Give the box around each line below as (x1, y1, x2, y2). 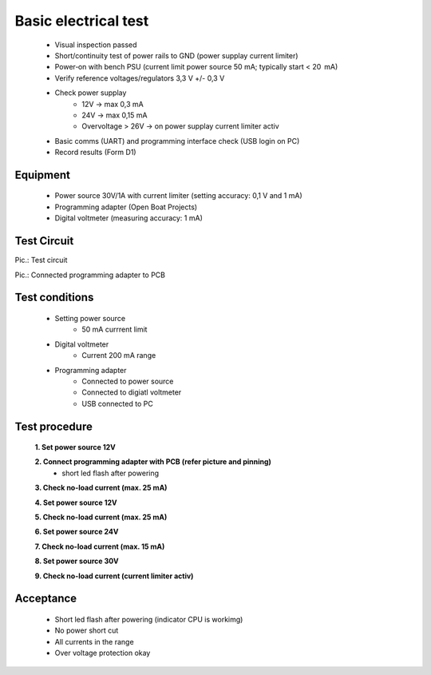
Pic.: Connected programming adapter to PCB (14, 270, 165, 280)
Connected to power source (81, 376, 174, 386)
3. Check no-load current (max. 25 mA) (34, 483, 168, 493)
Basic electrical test (14, 12, 149, 30)
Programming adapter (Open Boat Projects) (54, 202, 198, 212)
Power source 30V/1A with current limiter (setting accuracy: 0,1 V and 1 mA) (54, 191, 302, 201)
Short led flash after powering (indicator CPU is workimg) (54, 615, 243, 625)
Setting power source (54, 313, 126, 323)
